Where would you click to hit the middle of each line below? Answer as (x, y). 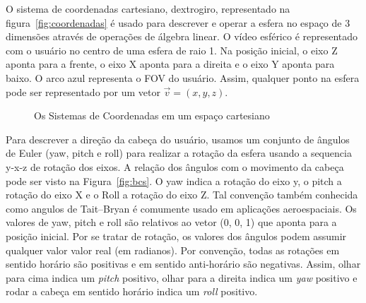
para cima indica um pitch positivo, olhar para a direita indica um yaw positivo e (182, 277)
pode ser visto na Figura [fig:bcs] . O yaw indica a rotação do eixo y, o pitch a (174, 180)
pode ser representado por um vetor (83, 91)
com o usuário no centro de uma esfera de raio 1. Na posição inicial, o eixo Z (172, 50)
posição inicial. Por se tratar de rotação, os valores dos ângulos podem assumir (176, 236)
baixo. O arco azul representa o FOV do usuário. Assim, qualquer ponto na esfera (183, 77)
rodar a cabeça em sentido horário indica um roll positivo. (132, 291)
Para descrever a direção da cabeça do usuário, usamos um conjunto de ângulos (178, 139)
